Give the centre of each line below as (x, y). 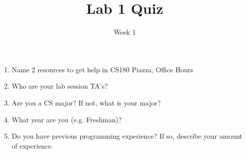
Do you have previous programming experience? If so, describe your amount (127, 136)
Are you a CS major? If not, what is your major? (86, 102)
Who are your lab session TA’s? (60, 86)
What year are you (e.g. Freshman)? (67, 119)
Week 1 (125, 32)
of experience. (32, 145)
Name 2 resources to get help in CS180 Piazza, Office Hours (102, 69)
